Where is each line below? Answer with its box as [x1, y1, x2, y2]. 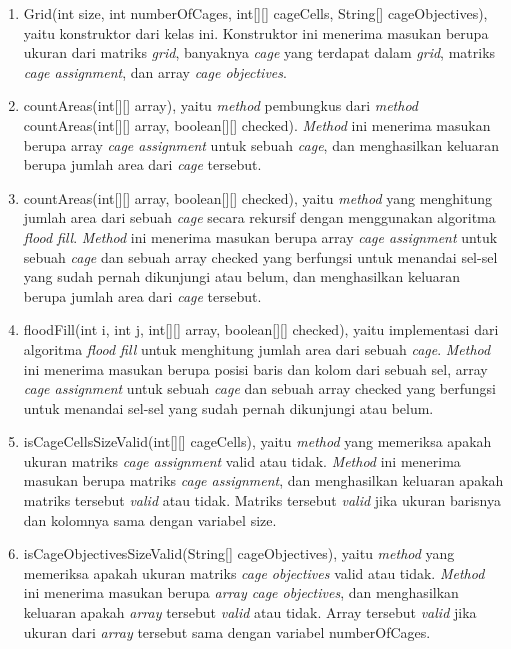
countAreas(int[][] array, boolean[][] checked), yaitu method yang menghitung [23, 187, 493, 208]
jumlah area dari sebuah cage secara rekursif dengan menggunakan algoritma [23, 207, 496, 228]
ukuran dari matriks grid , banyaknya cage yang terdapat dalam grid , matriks [23, 42, 496, 63]
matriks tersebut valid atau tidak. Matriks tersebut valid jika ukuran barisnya [23, 490, 501, 511]
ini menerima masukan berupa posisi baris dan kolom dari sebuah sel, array [23, 358, 488, 379]
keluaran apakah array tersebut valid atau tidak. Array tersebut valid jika [23, 602, 477, 623]
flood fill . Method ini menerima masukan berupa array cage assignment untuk [23, 226, 498, 247]
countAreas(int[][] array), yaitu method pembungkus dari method [23, 95, 418, 116]
